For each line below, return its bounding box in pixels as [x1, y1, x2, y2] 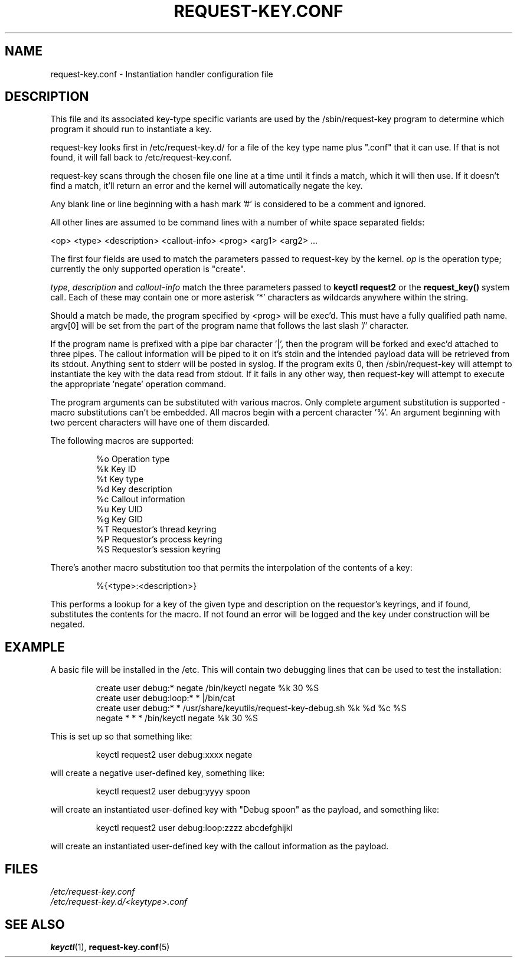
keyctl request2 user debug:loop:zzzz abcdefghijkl [96, 823, 293, 833]
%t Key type [96, 474, 144, 485]
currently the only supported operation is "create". [50, 264, 246, 274]
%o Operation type [96, 454, 170, 464]
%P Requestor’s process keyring [96, 534, 222, 545]
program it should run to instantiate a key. [50, 124, 212, 135]
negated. [50, 619, 85, 630]
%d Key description [96, 484, 172, 495]
